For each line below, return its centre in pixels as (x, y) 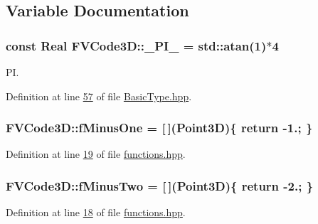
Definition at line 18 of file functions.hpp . (96, 212)
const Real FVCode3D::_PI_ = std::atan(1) (136, 45)
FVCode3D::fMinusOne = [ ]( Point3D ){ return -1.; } (159, 128)
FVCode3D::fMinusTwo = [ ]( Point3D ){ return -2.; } (160, 185)
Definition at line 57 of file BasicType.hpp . (99, 96)
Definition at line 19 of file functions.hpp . (96, 154)
